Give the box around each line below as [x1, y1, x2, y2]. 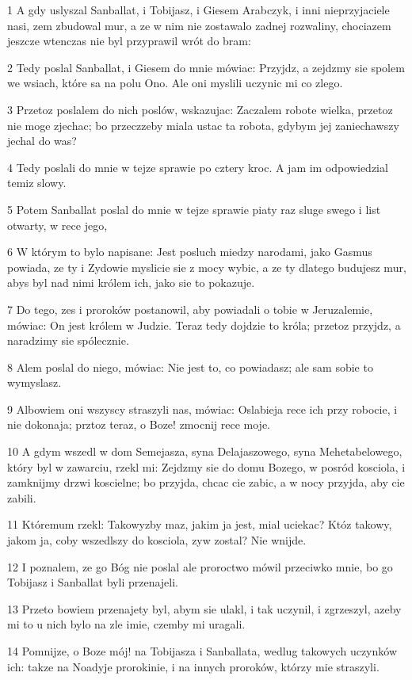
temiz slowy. [7, 174, 67, 191]
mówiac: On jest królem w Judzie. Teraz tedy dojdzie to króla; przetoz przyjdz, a [7, 316, 401, 333]
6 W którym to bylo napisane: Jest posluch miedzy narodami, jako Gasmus [7, 243, 372, 260]
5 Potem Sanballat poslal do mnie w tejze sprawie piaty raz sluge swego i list [7, 201, 381, 217]
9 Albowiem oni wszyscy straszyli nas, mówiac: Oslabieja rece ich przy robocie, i [7, 400, 398, 417]
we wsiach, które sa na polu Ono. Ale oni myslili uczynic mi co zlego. [7, 74, 343, 91]
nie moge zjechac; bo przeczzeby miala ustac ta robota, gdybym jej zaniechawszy [7, 117, 399, 133]
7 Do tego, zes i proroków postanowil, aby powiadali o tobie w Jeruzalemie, [7, 300, 373, 317]
